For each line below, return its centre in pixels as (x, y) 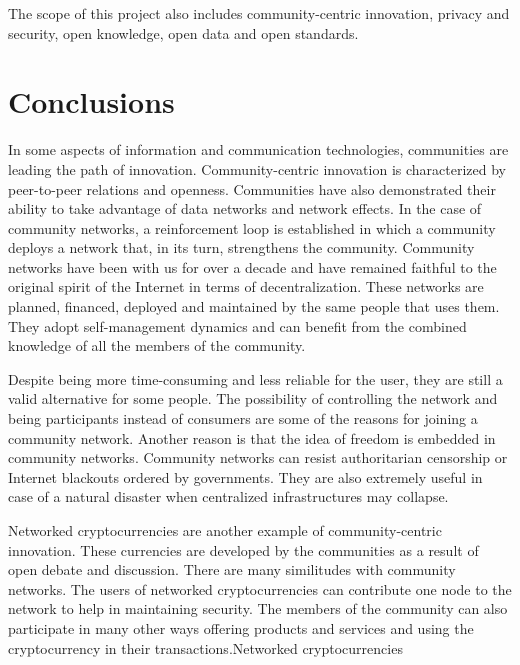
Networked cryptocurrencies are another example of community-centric (225, 530)
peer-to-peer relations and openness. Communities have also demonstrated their (252, 188)
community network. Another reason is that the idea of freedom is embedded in (252, 437)
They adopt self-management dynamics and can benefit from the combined (237, 325)
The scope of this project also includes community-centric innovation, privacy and (259, 13)
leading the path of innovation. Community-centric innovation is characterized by (257, 168)
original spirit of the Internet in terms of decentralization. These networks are (246, 286)
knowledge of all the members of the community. (157, 345)
